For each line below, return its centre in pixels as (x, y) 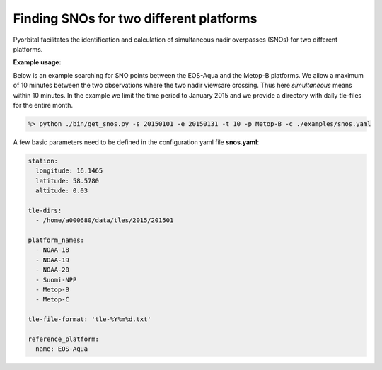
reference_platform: (63, 339)
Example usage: (37, 62)
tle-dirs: (45, 210)
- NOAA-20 (53, 270)
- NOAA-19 (53, 260)
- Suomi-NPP (56, 280)
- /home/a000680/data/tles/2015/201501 (105, 220)
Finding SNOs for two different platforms (135, 18)
